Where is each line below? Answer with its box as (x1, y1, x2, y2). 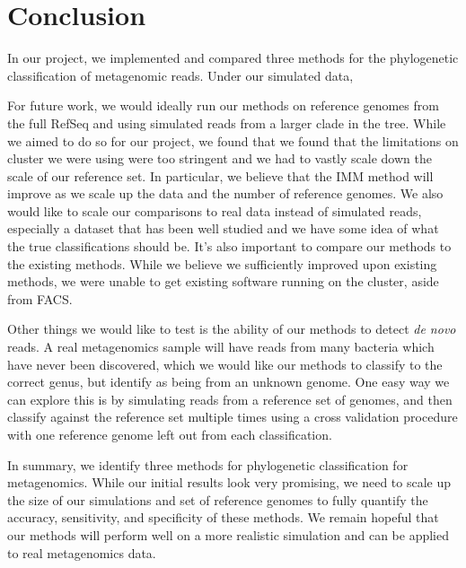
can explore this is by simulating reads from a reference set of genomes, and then (7, 389, 453, 408)
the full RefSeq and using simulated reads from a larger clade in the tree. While (7, 113, 446, 132)
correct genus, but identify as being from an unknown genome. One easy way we (7, 372, 450, 391)
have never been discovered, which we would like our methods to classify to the (7, 354, 443, 373)
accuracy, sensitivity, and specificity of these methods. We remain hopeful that (7, 508, 439, 527)
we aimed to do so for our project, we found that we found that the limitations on (7, 131, 459, 150)
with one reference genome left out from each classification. (7, 425, 332, 443)
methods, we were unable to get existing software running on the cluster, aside (7, 272, 439, 291)
